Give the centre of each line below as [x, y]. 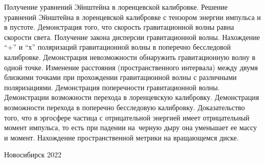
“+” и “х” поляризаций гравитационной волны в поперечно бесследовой [118, 47]
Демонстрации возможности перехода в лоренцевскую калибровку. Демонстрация [132, 97]
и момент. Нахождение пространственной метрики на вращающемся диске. [122, 137]
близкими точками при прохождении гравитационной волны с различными [120, 77]
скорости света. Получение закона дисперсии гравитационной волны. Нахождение [132, 37]
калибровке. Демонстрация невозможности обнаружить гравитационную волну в [130, 57]
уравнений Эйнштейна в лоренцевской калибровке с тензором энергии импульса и [132, 17]
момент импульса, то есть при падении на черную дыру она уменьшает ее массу [131, 127]
